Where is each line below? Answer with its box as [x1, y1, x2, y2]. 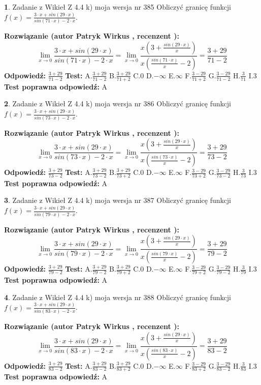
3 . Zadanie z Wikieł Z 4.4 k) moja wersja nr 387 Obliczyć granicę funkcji [4, 195, 231, 205]
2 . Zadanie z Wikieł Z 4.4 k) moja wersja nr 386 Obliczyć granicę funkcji [4, 98, 231, 109]
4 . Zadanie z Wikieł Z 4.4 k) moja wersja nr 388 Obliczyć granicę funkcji [4, 291, 231, 302]
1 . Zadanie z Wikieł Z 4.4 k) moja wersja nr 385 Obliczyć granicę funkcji [4, 2, 231, 12]
